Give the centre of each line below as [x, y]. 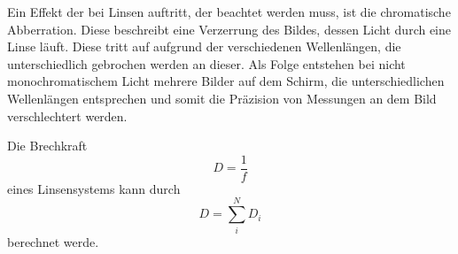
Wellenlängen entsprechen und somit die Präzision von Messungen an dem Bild [222, 98]
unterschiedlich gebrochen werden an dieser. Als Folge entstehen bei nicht [206, 63]
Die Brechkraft [47, 146]
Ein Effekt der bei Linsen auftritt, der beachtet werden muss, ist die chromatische [229, 12]
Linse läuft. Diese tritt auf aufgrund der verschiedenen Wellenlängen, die [204, 46]
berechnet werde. [53, 241]
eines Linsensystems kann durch [94, 188]
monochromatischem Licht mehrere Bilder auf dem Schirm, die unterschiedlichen [226, 81]
